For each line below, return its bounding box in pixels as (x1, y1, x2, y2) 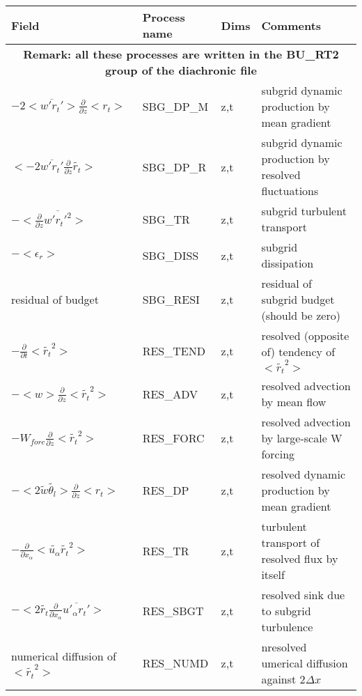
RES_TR (142, 542, 189, 559)
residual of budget (11, 291, 99, 307)
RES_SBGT (142, 603, 204, 619)
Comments (261, 17, 322, 33)
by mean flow (261, 394, 326, 410)
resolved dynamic (261, 466, 345, 483)
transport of (261, 534, 320, 551)
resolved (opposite (261, 327, 349, 343)
